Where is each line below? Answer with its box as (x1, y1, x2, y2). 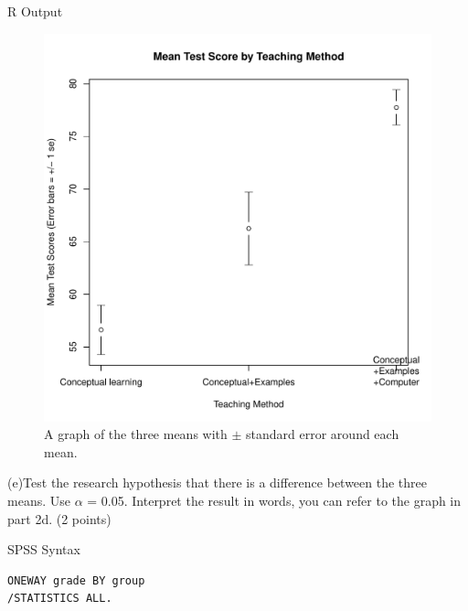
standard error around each (246, 424, 399, 444)
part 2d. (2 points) (7, 509, 112, 528)
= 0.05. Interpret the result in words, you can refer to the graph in (87, 490, 462, 509)
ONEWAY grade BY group (7, 573, 145, 587)
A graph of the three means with (44, 424, 228, 444)
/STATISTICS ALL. (7, 592, 112, 606)
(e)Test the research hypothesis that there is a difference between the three (7, 473, 428, 492)
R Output (7, 2, 63, 20)
